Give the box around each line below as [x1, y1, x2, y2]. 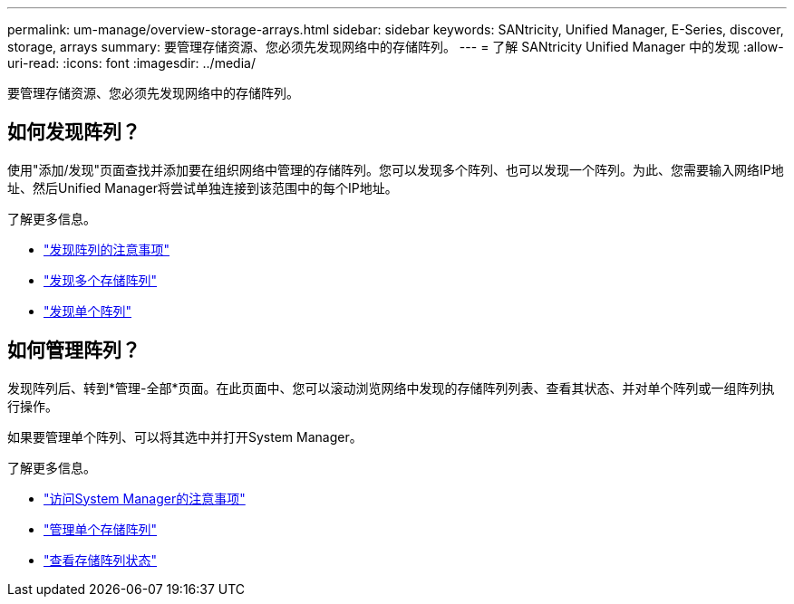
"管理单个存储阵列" [44, 521, 158, 537]
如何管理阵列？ [7, 339, 140, 362]
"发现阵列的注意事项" [44, 241, 170, 257]
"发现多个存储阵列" [44, 272, 158, 288]
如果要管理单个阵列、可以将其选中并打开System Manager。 [7, 428, 363, 445]
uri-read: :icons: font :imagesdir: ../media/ [7, 55, 256, 71]
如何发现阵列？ [7, 120, 140, 144]
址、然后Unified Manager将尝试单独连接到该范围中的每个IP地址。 [7, 179, 398, 196]
